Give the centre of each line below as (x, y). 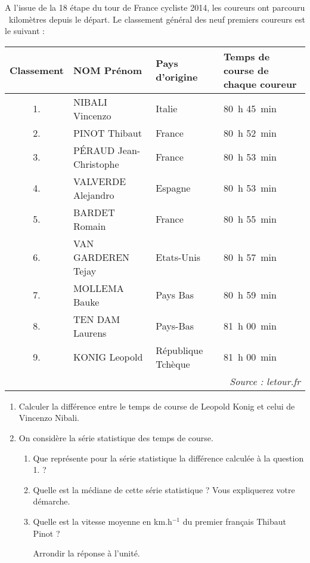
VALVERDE (100, 181)
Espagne (173, 188)
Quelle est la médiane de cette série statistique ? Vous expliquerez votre (164, 489)
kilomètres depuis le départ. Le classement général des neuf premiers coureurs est (157, 19)
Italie (167, 109)
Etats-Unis (178, 257)
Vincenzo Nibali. (49, 418)
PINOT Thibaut (107, 133)
